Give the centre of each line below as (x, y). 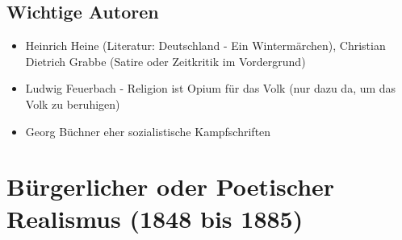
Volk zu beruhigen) (73, 103)
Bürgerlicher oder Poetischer (171, 186)
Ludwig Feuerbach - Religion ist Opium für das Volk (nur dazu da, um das (211, 88)
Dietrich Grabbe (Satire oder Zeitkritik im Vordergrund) (165, 61)
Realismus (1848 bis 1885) (155, 218)
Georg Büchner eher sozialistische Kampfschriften (148, 131)
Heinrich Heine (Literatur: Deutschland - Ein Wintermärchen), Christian (205, 46)
